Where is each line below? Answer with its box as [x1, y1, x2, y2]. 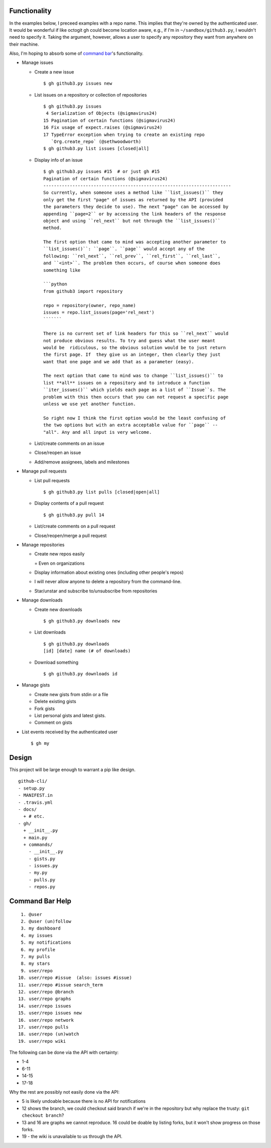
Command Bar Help [9, 897, 71, 905]
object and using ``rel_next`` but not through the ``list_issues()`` [43, 218, 221, 223]
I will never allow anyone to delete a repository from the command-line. [34, 579, 182, 585]
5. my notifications [21, 940, 71, 946]
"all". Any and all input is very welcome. [43, 429, 152, 435]
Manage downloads [22, 597, 63, 603]
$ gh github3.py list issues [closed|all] [43, 146, 150, 151]
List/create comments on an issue [34, 440, 105, 446]
